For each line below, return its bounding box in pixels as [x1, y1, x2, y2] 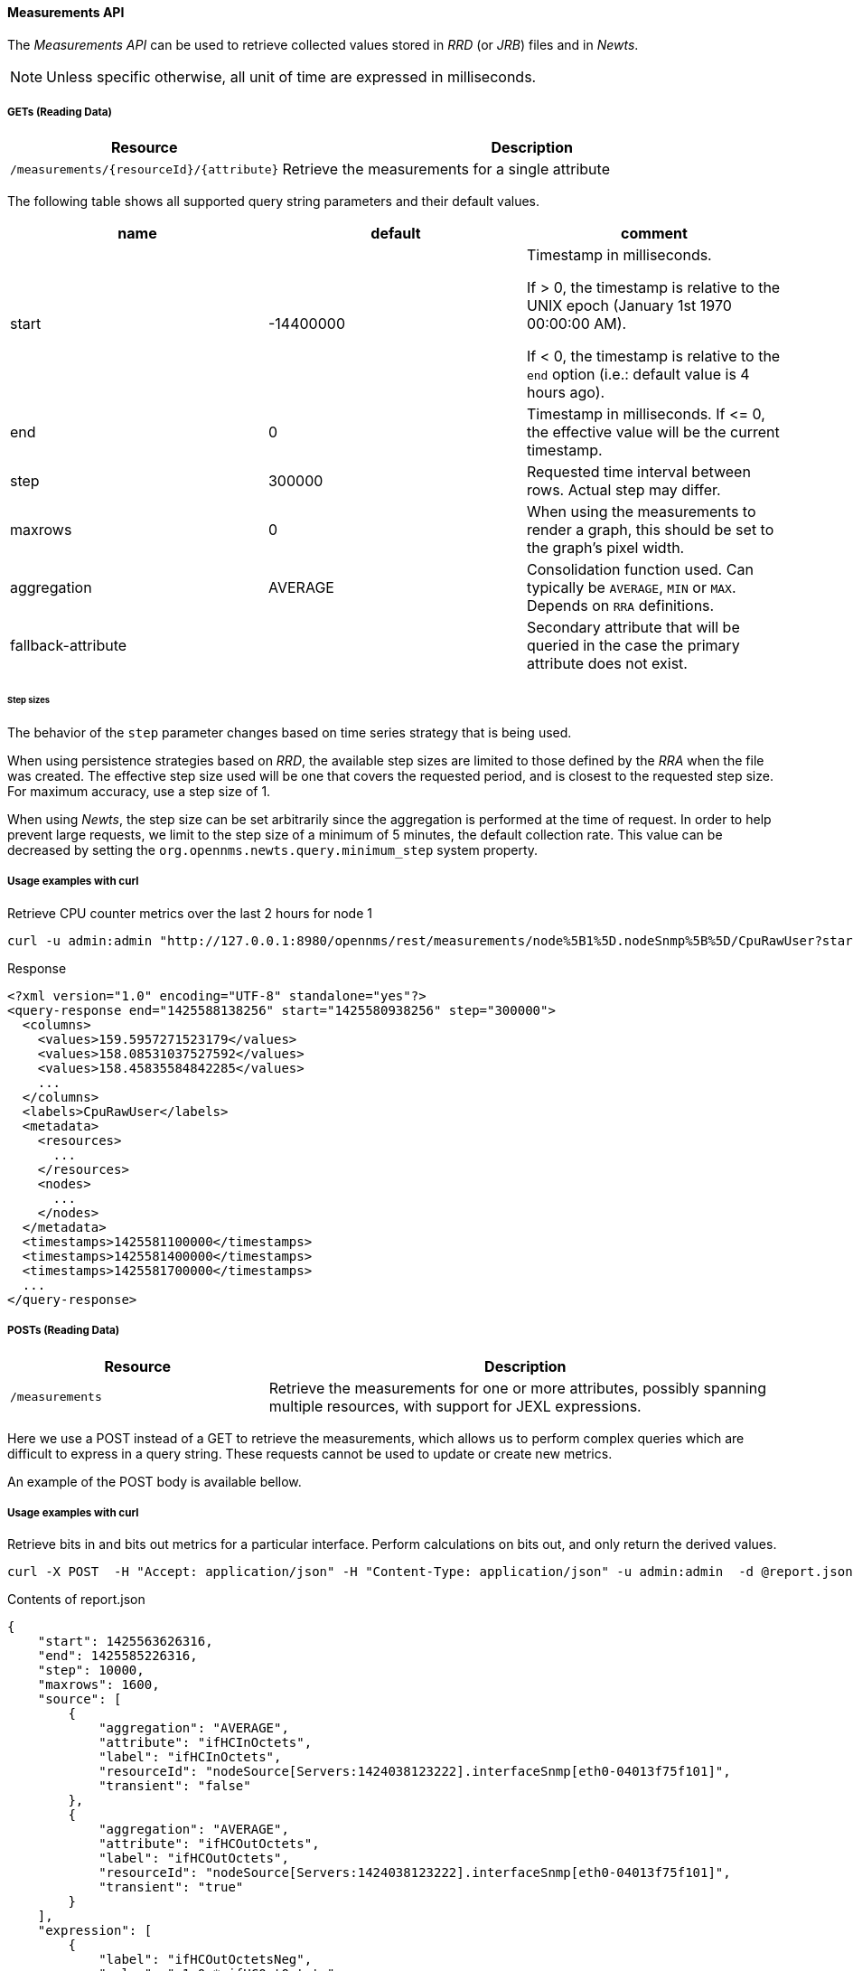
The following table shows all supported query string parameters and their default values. [7, 193, 540, 210]
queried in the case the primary [526, 636, 740, 655]
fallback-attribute [10, 636, 127, 655]
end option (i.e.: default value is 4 [526, 365, 750, 384]
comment [621, 224, 688, 243]
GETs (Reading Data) [7, 106, 112, 118]
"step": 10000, [37, 1663, 145, 1678]
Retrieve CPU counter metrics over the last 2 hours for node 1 [7, 905, 372, 921]
